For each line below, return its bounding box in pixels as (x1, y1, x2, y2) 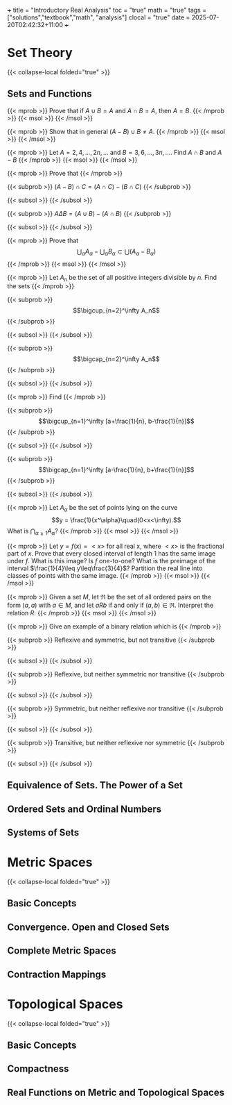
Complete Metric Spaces (7, 945, 116, 957)
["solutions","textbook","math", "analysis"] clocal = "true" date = (7, 13, 190, 22)
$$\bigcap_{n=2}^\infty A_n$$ (72, 355, 160, 363)
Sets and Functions (7, 88, 92, 100)
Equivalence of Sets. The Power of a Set (7, 779, 184, 791)
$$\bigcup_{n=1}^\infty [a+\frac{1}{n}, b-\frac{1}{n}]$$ (38, 417, 195, 426)
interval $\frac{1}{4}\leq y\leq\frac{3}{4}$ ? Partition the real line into (7, 564, 203, 572)
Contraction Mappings (7, 968, 107, 980)
